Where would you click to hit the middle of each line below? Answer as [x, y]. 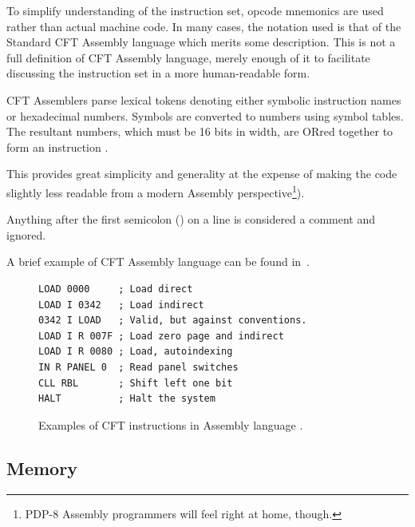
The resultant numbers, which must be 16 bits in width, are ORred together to [200, 131]
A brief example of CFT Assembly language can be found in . [158, 262]
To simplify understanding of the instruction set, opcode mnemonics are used [195, 10]
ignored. [26, 234]
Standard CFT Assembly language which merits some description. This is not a [201, 42]
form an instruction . [57, 147]
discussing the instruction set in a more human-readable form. [158, 73]
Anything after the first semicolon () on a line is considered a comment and [191, 219]
